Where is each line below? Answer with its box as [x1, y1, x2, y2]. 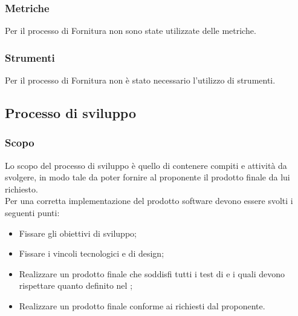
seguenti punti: [5, 206, 60, 219]
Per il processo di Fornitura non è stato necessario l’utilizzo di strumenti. [5, 74, 276, 87]
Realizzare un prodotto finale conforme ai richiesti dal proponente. [19, 299, 265, 312]
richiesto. [5, 182, 38, 195]
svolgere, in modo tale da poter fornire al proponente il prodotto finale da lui [5, 171, 290, 183]
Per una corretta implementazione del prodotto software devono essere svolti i [5, 194, 293, 207]
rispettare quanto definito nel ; [19, 279, 133, 292]
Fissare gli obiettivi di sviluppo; [19, 226, 137, 239]
